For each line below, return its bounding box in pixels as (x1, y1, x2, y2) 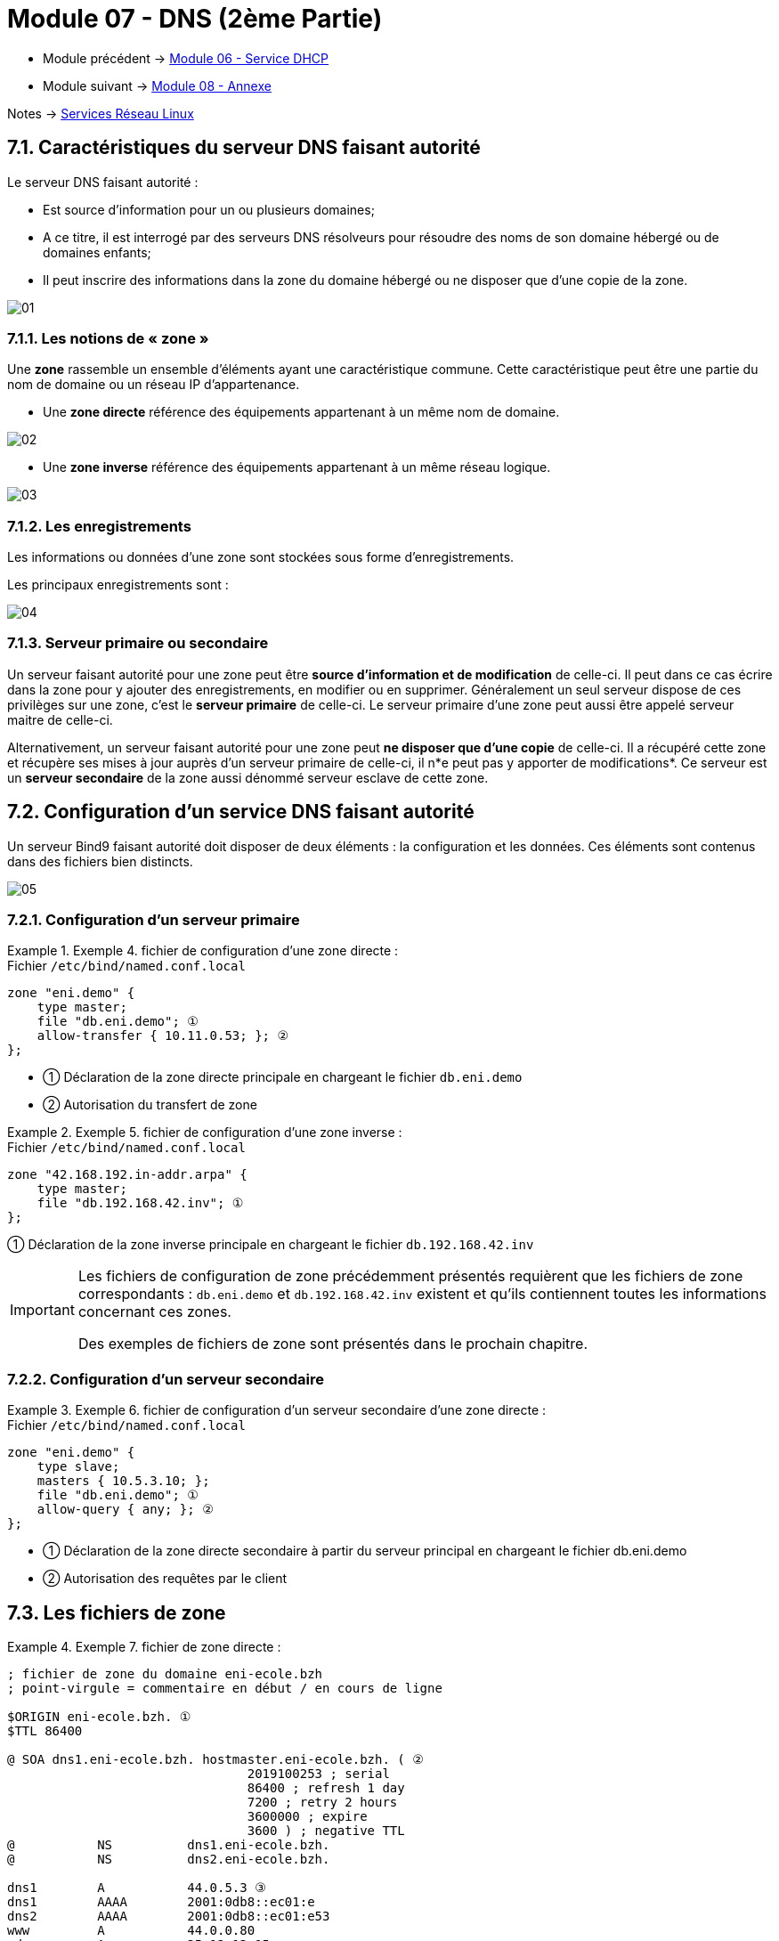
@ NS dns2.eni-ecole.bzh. (7, 1852, 330, 1867)
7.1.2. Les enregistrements (7, 516, 191, 535)
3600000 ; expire (247, 1809, 368, 1824)
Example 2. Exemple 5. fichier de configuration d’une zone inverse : (7, 1125, 402, 1141)
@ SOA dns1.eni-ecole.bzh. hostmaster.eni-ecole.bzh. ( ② (7, 1752, 424, 1767)
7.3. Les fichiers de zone (7, 1601, 226, 1624)
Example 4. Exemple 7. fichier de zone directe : (7, 1639, 281, 1655)
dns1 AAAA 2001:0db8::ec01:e (7, 1895, 315, 1910)
